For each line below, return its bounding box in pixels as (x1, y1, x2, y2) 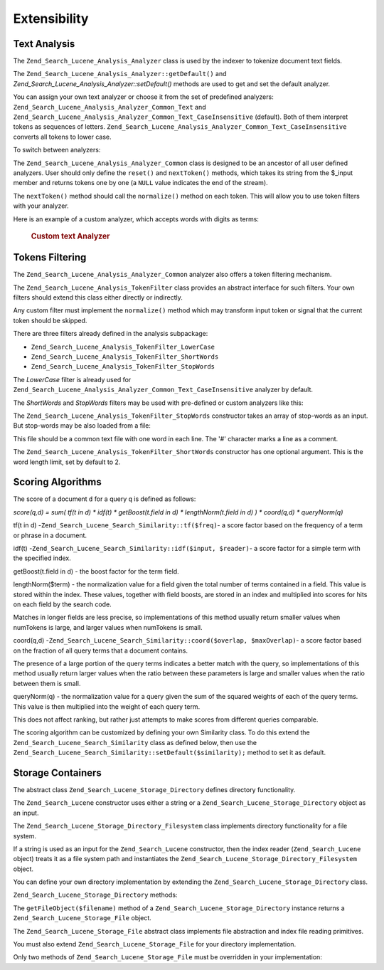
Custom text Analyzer (31, 231, 110, 241)
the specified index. (13, 554, 71, 562)
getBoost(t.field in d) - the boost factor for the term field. (13, 566, 179, 576)
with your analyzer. (13, 201, 69, 210)
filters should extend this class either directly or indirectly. (13, 293, 183, 302)
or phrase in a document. (13, 531, 87, 539)
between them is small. (13, 679, 81, 687)
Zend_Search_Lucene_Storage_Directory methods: (13, 890, 178, 900)
